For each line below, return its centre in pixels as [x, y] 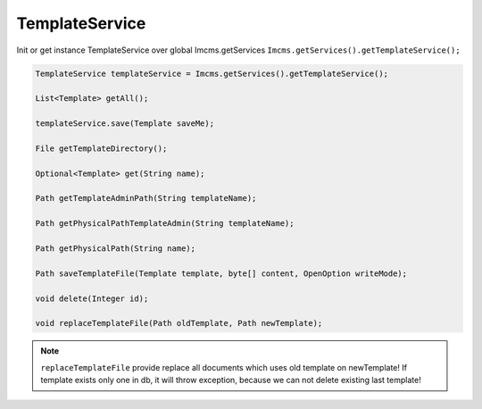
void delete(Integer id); [92, 298]
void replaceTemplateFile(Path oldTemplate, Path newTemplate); [179, 323]
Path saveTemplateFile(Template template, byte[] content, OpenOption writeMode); [221, 273]
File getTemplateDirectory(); [101, 148]
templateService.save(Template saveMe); [125, 124]
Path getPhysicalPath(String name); [116, 249]
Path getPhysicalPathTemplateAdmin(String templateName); [165, 224]
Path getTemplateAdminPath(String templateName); [146, 198]
